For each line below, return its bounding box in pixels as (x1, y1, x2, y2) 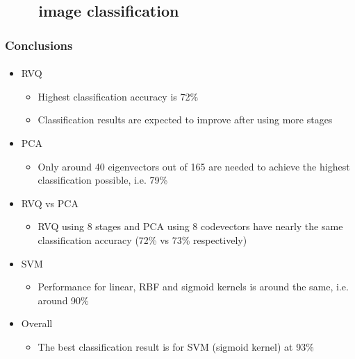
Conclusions (5, 36, 73, 53)
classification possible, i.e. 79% (38, 173, 168, 187)
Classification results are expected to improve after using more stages (38, 112, 333, 127)
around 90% (38, 292, 89, 307)
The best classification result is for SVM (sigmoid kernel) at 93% (38, 339, 314, 353)
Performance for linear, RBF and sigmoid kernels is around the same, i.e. (38, 279, 349, 294)
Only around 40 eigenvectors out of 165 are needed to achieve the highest (38, 159, 350, 173)
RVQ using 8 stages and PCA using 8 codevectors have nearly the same (38, 219, 343, 234)
